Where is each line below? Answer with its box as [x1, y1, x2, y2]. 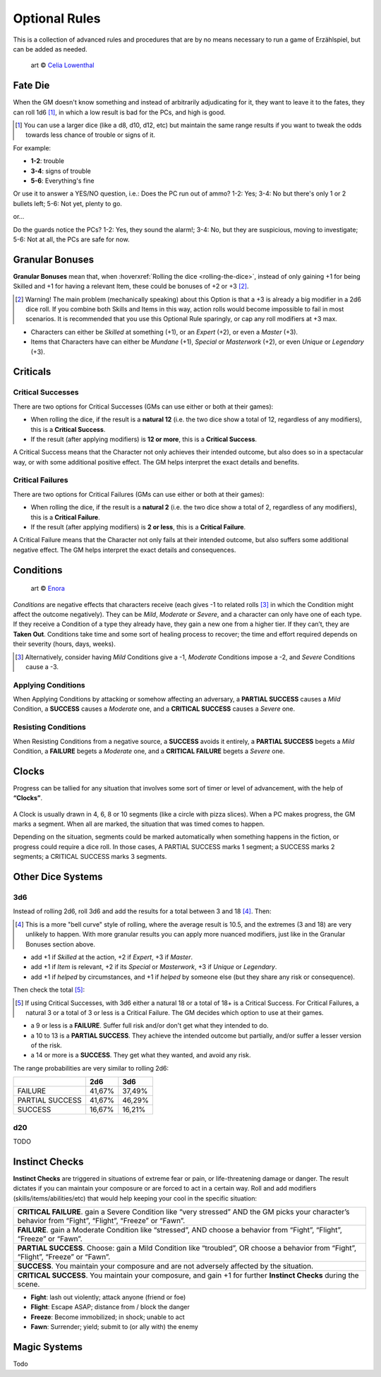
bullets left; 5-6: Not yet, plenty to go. [13, 199, 123, 208]
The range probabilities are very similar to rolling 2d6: [13, 1064, 169, 1072]
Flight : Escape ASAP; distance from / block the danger [30, 1303, 190, 1311]
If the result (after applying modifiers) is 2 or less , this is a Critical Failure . [30, 522, 246, 531]
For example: [13, 143, 52, 152]
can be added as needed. [13, 44, 87, 53]
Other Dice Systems [13, 871, 103, 883]
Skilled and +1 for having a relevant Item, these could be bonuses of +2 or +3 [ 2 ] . [13, 282, 249, 291]
